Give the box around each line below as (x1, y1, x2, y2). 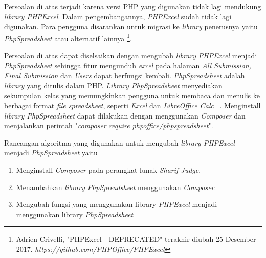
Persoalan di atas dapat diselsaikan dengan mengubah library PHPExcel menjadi (4, 50, 257, 61)
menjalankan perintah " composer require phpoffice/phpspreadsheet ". (4, 120, 213, 131)
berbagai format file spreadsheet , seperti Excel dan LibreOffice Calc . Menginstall (4, 100, 261, 110)
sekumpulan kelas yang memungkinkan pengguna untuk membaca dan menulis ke (4, 90, 260, 101)
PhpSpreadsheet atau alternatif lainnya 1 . (4, 31, 132, 43)
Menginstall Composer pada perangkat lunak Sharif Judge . (16, 164, 201, 175)
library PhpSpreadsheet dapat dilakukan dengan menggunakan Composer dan (4, 110, 246, 121)
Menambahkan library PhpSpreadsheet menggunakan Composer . (16, 181, 216, 192)
